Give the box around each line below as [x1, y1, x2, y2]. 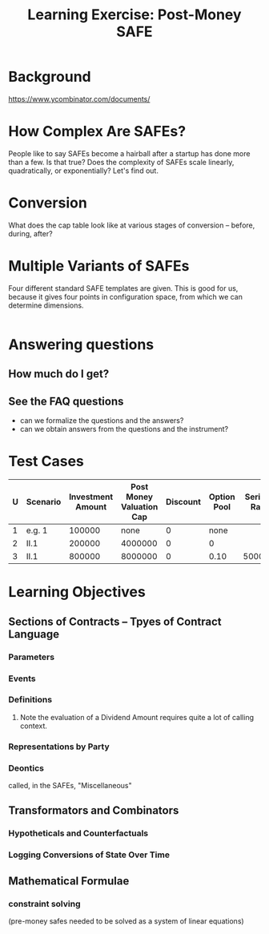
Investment [69, 491, 114, 502]
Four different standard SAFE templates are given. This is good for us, [8, 283, 239, 293]
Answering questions [8, 335, 155, 353]
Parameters [8, 651, 54, 662]
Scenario [26, 497, 62, 508]
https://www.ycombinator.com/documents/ [8, 94, 151, 103]
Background [8, 68, 91, 86]
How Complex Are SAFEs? [8, 123, 187, 141]
